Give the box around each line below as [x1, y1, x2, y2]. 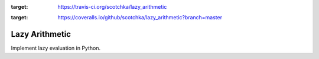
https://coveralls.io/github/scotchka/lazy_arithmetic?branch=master [57, 14, 223, 21]
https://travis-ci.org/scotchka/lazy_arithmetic [57, 4, 167, 10]
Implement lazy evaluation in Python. [11, 44, 100, 52]
